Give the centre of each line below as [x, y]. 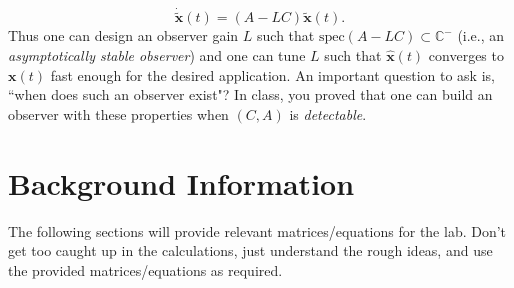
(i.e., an [481, 35]
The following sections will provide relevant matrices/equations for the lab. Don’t [257, 230]
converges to [466, 55]
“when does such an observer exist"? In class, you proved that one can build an [250, 94]
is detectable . [328, 113]
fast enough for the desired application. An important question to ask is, [272, 74]
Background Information [181, 182]
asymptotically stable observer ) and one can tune [157, 55]
